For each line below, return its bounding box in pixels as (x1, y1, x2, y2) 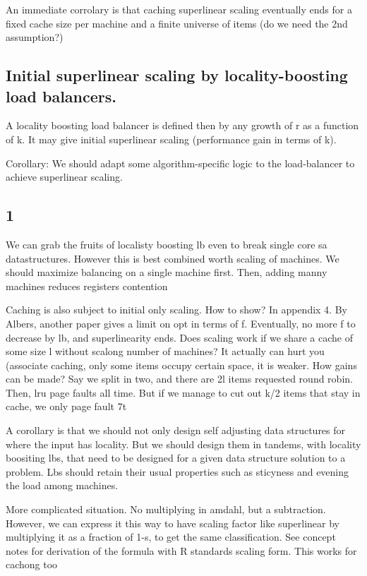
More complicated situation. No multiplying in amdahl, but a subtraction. (6, 502, 326, 517)
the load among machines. (6, 478, 119, 493)
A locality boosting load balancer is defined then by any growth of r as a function (6, 118, 359, 133)
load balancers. (6, 85, 116, 107)
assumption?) (6, 30, 64, 44)
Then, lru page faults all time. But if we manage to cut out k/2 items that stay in (6, 385, 361, 400)
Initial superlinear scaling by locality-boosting (6, 64, 348, 86)
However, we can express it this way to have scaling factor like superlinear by (6, 515, 340, 530)
